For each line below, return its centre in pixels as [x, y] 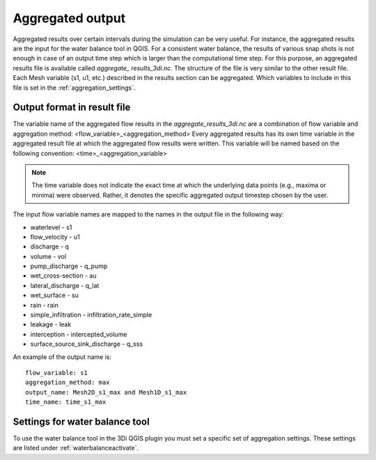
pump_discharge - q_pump [69, 266]
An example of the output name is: [62, 357]
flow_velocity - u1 [55, 237]
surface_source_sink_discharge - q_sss [87, 344]
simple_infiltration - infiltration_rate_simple [91, 315]
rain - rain [44, 305]
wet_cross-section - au [63, 276]
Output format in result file [72, 108]
